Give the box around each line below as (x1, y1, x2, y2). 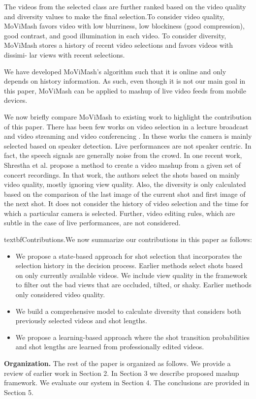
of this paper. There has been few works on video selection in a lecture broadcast (4, 121, 249, 131)
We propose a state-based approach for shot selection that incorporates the (15, 250, 242, 261)
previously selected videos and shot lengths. (15, 315, 147, 326)
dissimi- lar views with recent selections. (4, 49, 125, 60)
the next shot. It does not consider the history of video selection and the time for (4, 198, 249, 209)
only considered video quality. (15, 289, 105, 300)
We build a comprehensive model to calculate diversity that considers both (15, 306, 241, 316)
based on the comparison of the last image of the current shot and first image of (4, 188, 246, 199)
